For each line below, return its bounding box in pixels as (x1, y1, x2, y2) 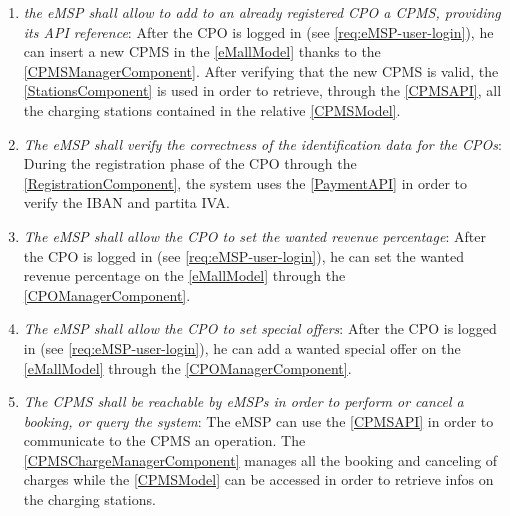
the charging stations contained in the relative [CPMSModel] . (23, 99, 401, 120)
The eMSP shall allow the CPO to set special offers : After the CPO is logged (23, 318, 497, 339)
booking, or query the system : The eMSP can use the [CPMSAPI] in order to (23, 410, 494, 431)
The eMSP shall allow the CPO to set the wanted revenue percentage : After (23, 225, 486, 246)
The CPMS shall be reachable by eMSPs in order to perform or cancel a (23, 391, 464, 412)
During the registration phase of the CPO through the (23, 153, 357, 174)
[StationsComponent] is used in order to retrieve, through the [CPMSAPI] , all (23, 80, 502, 101)
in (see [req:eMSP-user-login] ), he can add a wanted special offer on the (23, 337, 461, 358)
